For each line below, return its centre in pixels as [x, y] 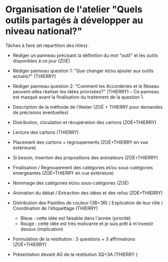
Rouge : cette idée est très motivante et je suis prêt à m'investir [87, 224]
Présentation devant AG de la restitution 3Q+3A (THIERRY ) [75, 254]
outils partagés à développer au [74, 20]
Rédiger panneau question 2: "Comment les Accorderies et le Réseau [86, 86]
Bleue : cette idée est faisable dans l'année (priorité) [76, 218]
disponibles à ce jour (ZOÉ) [41, 61]
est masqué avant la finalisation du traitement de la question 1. [78, 97]
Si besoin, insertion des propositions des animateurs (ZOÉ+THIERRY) [86, 157]
